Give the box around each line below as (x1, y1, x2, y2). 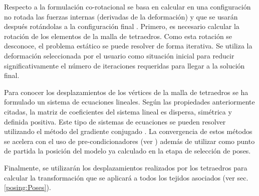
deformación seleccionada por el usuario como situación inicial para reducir (4, 50, 234, 60)
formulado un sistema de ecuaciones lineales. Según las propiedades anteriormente (4, 96, 255, 107)
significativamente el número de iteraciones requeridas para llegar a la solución (4, 60, 245, 70)
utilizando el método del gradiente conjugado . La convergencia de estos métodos (4, 126, 252, 136)
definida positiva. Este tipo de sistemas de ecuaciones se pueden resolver (4, 116, 226, 126)
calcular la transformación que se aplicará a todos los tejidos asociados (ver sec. (4, 172, 248, 182)
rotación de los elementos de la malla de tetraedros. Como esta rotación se (4, 30, 232, 41)
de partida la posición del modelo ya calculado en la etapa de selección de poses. (4, 145, 251, 156)
